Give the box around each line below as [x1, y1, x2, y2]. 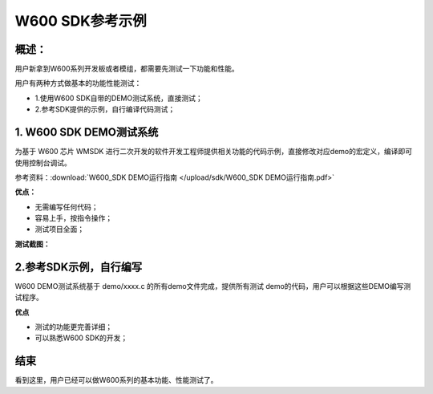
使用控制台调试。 [14, 157, 71, 168]
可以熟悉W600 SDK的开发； [34, 333, 128, 343]
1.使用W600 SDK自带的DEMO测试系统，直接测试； [34, 93, 204, 103]
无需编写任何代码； [34, 201, 99, 212]
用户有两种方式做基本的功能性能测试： [14, 79, 142, 88]
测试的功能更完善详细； [34, 322, 112, 331]
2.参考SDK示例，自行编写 [14, 260, 143, 274]
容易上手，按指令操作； [34, 213, 112, 223]
